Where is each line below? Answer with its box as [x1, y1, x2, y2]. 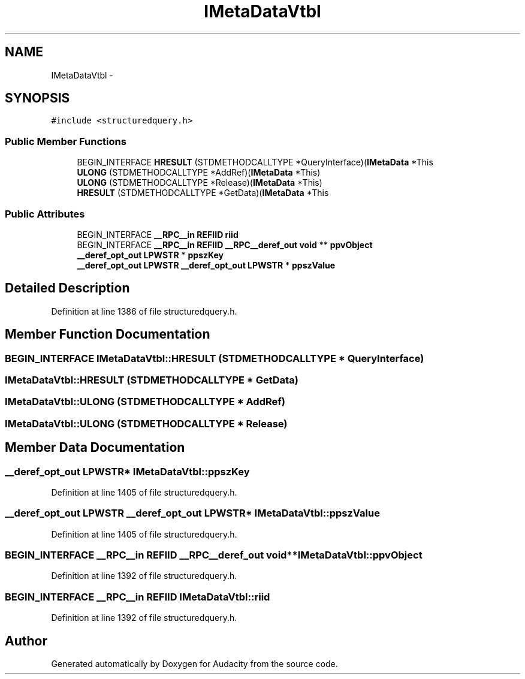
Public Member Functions [5, 135, 126, 147]
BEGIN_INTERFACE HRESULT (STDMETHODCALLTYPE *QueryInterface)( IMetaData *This [77, 157, 433, 168]
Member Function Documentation [5, 327, 210, 342]
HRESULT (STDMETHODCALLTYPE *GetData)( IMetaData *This [77, 188, 329, 198]
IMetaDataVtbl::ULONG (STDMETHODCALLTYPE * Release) [5, 417, 288, 430]
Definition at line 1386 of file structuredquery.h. [51, 306, 237, 316]
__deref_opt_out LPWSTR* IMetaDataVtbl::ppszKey [5, 465, 250, 478]
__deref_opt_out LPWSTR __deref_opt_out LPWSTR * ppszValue [77, 259, 336, 270]
